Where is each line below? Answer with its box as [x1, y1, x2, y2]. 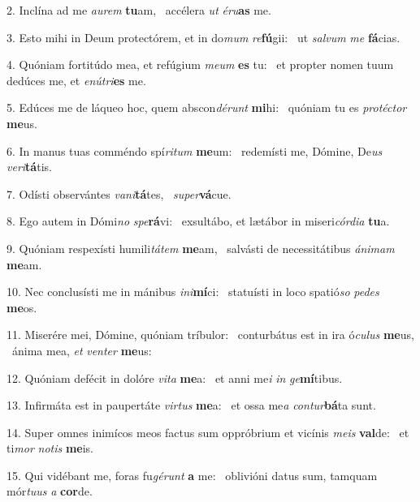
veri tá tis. [6, 158, 52, 175]
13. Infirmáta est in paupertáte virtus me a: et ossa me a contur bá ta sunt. [6, 397, 376, 414]
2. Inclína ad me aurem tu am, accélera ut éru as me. [6, 2, 271, 18]
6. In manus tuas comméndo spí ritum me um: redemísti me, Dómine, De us [6, 142, 383, 159]
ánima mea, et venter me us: [11, 341, 152, 358]
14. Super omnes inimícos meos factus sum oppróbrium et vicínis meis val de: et [6, 423, 409, 440]
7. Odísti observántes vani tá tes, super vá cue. [6, 185, 232, 202]
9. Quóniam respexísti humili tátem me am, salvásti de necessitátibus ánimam [6, 239, 395, 256]
